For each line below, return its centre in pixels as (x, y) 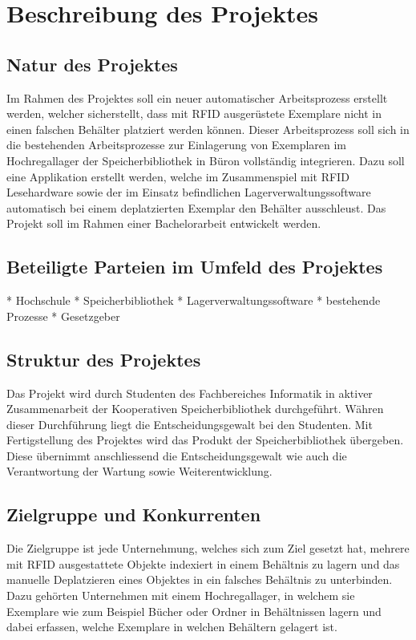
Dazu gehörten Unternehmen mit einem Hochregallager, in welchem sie (181, 595)
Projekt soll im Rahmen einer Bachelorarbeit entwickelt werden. (164, 223)
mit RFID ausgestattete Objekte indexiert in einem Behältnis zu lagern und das (203, 563)
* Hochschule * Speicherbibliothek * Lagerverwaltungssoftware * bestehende (194, 300)
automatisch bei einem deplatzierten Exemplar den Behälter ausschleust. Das (196, 207)
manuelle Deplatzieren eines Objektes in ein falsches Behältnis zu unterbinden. (200, 579)
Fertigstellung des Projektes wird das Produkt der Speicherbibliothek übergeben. (205, 440)
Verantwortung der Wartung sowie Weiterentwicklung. (139, 471)
